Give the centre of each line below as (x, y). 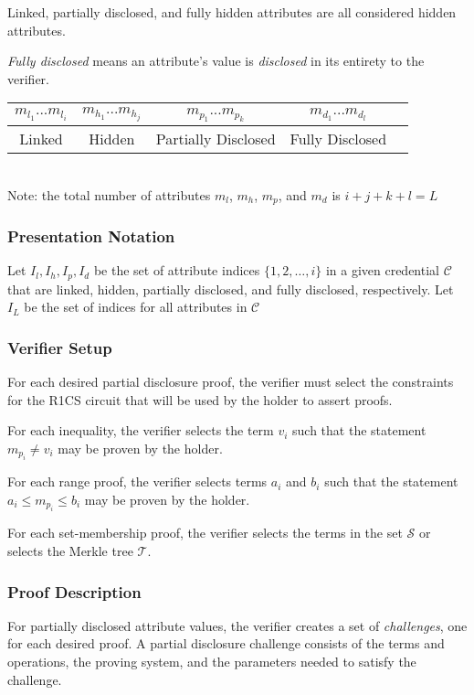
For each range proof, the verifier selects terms (137, 481)
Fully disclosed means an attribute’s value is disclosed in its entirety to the (216, 61)
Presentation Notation (91, 236)
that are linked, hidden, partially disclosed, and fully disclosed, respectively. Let (231, 289)
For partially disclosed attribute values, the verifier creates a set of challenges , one (237, 625)
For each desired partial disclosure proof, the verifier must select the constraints (231, 382)
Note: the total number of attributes (109, 194)
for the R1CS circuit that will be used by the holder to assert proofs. (200, 399)
